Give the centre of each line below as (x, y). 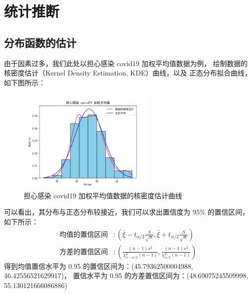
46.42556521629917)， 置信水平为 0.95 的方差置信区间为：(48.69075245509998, (126, 276)
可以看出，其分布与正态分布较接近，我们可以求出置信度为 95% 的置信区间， (126, 212)
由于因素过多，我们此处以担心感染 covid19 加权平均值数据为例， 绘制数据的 (126, 63)
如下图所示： (25, 82)
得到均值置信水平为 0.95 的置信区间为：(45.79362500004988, (99, 266)
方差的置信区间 (84, 252)
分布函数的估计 (40, 42)
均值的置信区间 (84, 235)
